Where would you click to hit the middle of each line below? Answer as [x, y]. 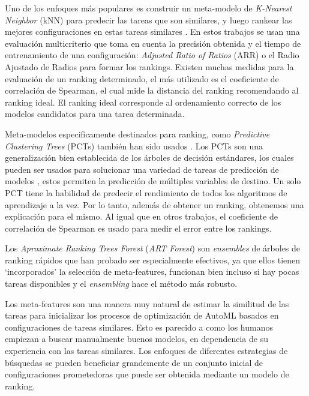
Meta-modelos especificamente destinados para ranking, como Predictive [137, 133]
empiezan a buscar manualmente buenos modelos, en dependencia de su [136, 339]
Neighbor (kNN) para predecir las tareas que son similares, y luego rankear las [148, 19]
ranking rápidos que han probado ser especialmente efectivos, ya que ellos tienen [153, 259]
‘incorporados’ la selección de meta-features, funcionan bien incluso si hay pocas [152, 271]
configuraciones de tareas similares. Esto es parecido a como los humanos [139, 327]
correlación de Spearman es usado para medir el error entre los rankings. [138, 228]
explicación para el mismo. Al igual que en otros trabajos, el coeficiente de [141, 216]
